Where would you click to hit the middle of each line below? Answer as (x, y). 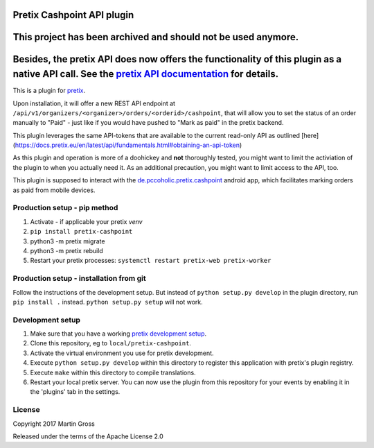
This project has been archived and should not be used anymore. (156, 37)
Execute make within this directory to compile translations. (113, 372)
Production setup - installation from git (79, 279)
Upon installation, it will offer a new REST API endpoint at (94, 103)
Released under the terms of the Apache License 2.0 (88, 436)
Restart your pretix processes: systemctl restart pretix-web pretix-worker (151, 261)
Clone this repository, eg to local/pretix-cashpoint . (111, 343)
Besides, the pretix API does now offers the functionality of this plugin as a (177, 59)
